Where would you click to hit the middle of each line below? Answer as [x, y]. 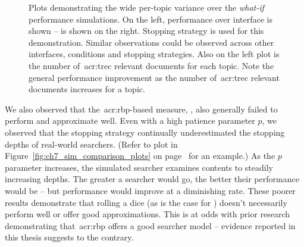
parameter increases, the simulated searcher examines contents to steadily [139, 167]
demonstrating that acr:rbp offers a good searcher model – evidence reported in [150, 225]
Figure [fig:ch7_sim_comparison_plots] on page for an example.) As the [140, 156]
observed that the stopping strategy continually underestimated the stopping [145, 132]
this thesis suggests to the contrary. [69, 237]
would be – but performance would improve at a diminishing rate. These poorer [150, 190]
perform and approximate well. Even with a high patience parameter [130, 121]
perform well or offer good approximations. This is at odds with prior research [148, 214]
